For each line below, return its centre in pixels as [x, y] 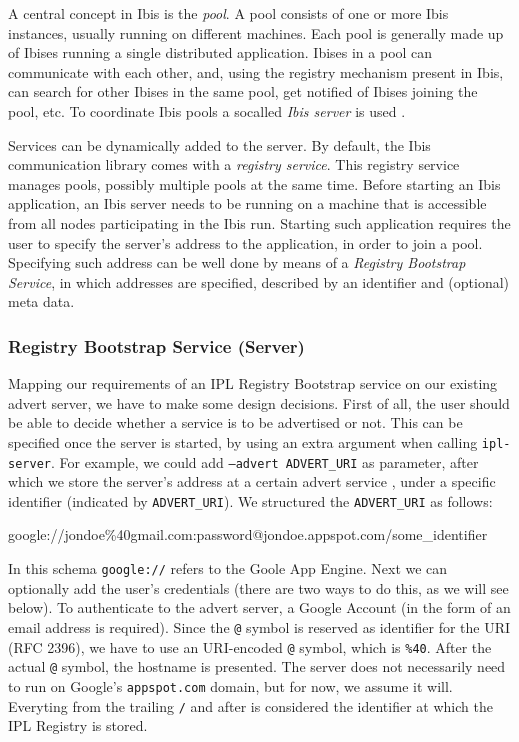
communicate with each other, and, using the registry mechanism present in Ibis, [256, 71]
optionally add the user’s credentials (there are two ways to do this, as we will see [258, 587]
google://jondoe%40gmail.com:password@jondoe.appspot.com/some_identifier [248, 534]
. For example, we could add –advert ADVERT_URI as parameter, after [264, 461]
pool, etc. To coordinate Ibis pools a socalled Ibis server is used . [207, 110]
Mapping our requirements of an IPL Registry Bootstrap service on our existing [253, 383]
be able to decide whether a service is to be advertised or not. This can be [235, 422]
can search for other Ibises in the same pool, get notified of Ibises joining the [243, 91]
